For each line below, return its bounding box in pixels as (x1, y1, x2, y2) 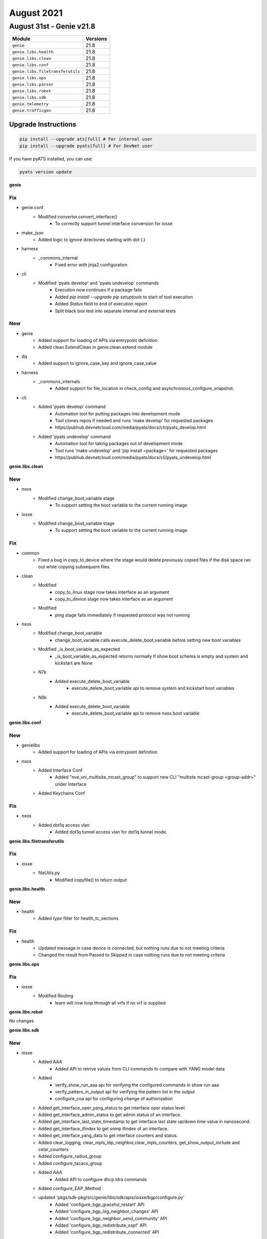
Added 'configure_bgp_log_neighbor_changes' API (55, 1208, 158, 1214)
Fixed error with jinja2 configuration (55, 262, 128, 268)
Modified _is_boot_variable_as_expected (38, 646, 120, 652)
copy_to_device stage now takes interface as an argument (55, 596, 173, 602)
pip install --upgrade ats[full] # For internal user (19, 136, 153, 142)
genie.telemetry (12, 101, 49, 107)
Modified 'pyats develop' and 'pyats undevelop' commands (38, 280, 159, 286)
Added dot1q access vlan (38, 822, 90, 828)
